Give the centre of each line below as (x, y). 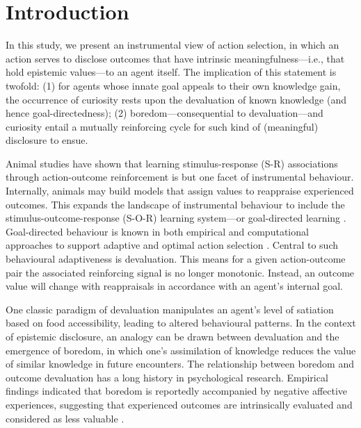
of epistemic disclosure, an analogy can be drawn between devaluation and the (173, 336)
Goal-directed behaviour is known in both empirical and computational (157, 231)
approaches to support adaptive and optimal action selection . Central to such (172, 245)
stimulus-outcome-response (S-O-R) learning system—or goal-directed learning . (176, 218)
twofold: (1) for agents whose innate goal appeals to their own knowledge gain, (173, 85)
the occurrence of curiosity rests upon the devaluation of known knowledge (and (176, 99)
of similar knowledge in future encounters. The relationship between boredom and (180, 364)
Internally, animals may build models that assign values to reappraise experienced (180, 191)
